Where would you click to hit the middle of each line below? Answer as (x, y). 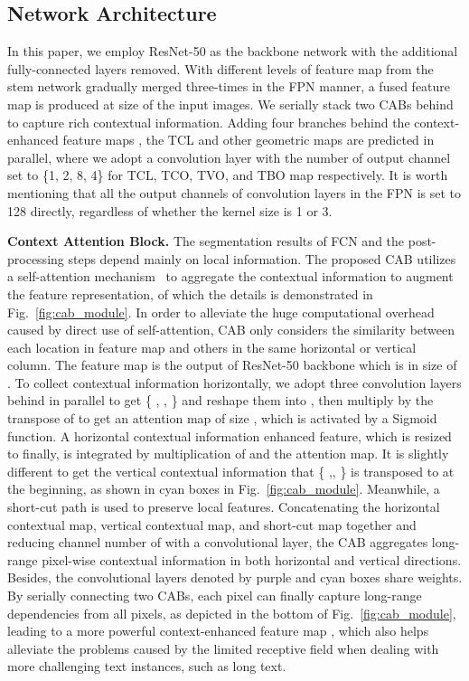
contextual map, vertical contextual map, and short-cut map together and (212, 524)
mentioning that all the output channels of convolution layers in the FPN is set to (234, 192)
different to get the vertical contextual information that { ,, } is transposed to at (231, 471)
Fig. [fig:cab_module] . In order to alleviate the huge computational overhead (221, 312)
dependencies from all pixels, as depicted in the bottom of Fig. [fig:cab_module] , (232, 613)
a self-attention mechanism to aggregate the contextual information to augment (230, 276)
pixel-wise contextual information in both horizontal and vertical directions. (252, 559)
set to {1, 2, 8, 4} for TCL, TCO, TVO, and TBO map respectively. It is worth (228, 175)
